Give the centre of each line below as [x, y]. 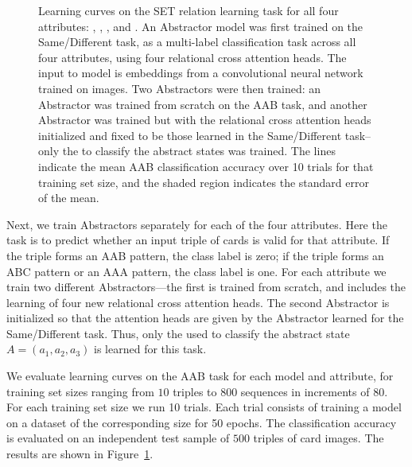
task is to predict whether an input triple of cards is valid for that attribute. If [198, 240]
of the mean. [69, 198]
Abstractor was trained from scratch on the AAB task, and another [203, 104]
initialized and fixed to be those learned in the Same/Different [190, 135]
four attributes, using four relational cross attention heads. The [192, 57]
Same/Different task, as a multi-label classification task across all [197, 42]
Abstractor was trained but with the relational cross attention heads [205, 120]
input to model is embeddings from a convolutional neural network [201, 73]
